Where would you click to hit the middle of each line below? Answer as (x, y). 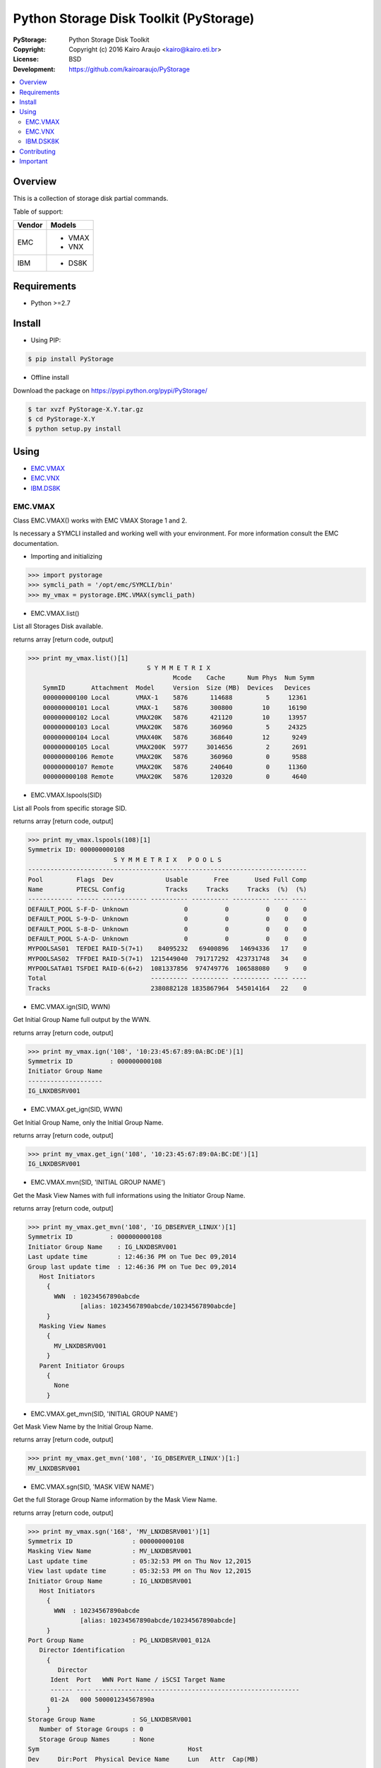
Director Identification (82, 1650)
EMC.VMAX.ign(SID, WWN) (71, 1006)
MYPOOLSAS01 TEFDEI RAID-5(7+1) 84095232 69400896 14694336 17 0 (167, 949)
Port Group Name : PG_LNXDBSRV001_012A (119, 1640)
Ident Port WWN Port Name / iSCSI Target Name (138, 1680)
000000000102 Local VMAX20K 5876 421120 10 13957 (175, 717)
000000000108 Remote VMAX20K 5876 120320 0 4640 (175, 777)
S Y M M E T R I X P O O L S (167, 860)
